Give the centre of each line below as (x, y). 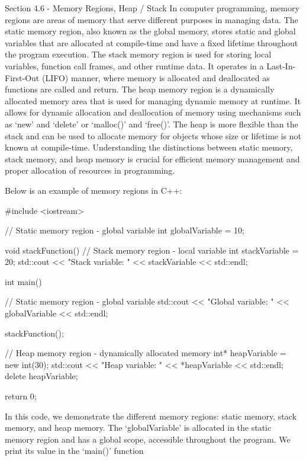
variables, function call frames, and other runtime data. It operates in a (134, 65)
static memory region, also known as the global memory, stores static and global (150, 31)
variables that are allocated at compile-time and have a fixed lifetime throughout (152, 42)
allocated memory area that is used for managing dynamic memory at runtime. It (153, 100)
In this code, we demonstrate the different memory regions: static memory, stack (151, 416)
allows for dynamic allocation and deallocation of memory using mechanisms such (153, 112)
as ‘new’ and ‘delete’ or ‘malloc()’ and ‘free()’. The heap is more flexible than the (152, 124)
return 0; (21, 396)
